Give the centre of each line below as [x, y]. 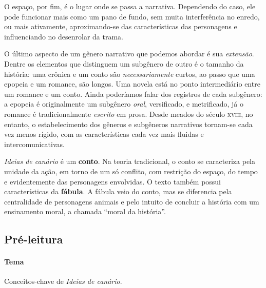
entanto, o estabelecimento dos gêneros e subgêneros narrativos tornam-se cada [128, 124]
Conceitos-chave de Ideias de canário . [63, 281]
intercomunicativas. [34, 144]
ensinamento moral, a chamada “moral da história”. [85, 211]
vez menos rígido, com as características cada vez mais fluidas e [104, 134]
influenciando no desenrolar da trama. [64, 36]
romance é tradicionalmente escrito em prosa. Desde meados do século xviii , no [129, 114]
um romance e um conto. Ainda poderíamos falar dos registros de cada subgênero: [133, 94]
